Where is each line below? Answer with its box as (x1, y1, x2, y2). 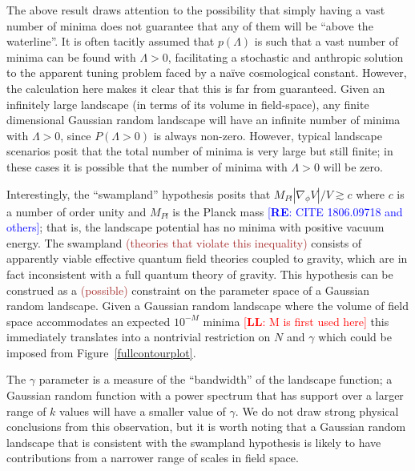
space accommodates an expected (6, 312, 171, 329)
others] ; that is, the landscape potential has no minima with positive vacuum (6, 219, 385, 235)
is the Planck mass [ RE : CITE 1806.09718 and (172, 203, 403, 219)
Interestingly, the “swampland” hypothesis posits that (6, 185, 271, 202)
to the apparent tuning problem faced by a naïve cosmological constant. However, (6, 64, 407, 81)
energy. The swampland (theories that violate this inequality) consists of (6, 234, 362, 251)
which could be (318, 328, 392, 345)
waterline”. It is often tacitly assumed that (6, 33, 215, 50)
